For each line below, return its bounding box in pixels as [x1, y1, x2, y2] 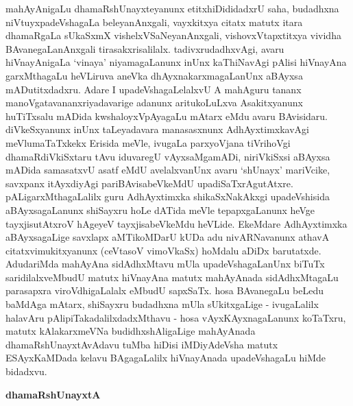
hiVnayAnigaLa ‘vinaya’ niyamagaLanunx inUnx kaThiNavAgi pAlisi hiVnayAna [5, 55, 347, 69]
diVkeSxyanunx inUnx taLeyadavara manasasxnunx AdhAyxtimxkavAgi [5, 122, 310, 136]
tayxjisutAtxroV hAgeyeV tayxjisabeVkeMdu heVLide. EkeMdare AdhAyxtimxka [5, 216, 348, 230]
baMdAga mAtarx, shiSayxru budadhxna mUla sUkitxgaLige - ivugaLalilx [5, 297, 319, 311]
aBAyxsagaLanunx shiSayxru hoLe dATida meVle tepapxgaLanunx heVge [5, 202, 315, 217]
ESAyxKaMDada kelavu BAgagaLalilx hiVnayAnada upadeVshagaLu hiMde [5, 350, 326, 365]
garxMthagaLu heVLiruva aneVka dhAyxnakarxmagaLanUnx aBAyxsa [5, 68, 303, 82]
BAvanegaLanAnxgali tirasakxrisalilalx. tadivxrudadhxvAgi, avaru [5, 41, 284, 56]
